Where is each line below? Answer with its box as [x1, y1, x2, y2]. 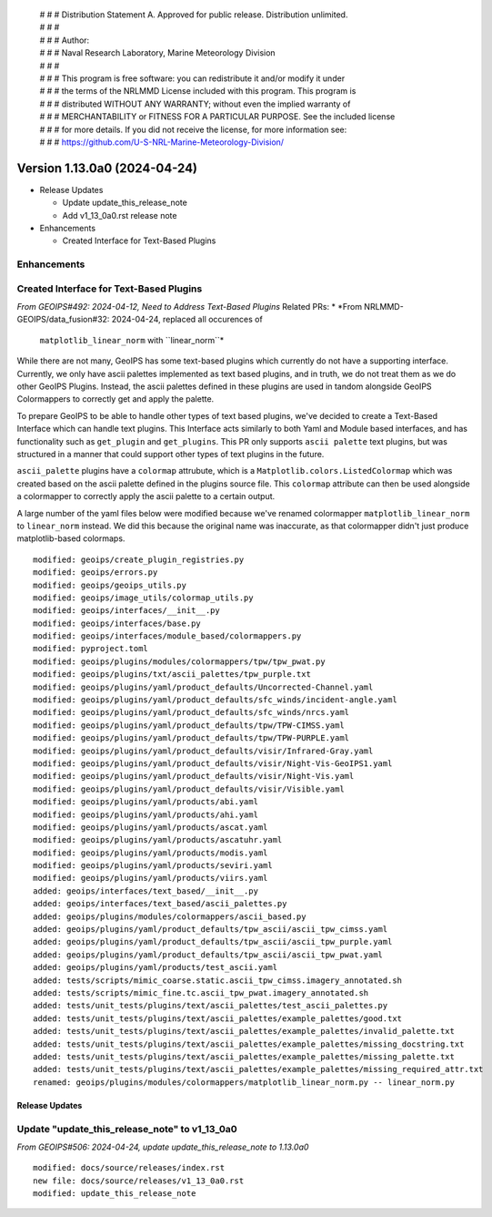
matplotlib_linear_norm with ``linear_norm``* [39, 334, 225, 345]
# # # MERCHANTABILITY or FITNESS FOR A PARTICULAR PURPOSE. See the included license [39, 111, 396, 122]
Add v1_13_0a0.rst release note [62, 210, 177, 220]
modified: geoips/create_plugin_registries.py [33, 554, 245, 565]
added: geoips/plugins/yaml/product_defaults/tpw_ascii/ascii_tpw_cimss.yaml [33, 925, 388, 935]
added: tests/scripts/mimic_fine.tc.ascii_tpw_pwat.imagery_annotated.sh [33, 988, 369, 997]
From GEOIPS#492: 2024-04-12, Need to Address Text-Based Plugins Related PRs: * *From [16, 302, 363, 312]
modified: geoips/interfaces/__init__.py [33, 606, 220, 616]
